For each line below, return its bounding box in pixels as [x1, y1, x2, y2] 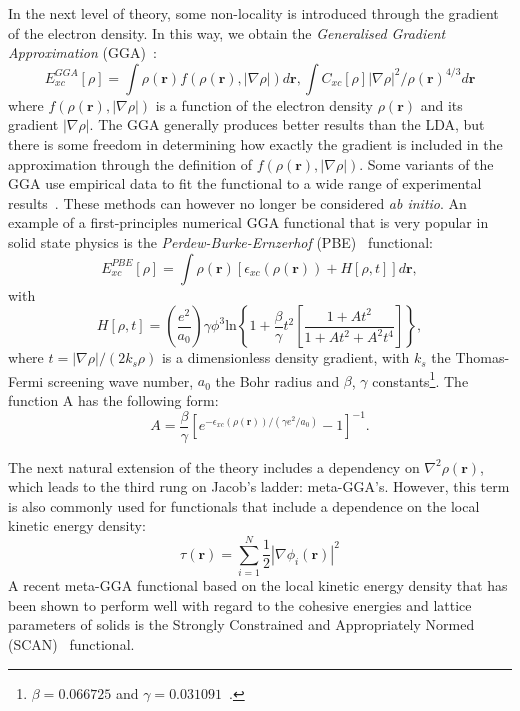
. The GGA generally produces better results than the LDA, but [89, 114, 485, 135]
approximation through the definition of [8, 153, 252, 174]
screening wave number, [47, 370, 194, 391]
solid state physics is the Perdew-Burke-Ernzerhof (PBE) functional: [8, 231, 433, 252]
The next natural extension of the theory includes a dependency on [8, 456, 420, 477]
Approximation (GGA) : [8, 42, 157, 63]
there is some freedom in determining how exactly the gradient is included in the [8, 133, 503, 154]
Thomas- [455, 347, 510, 368]
